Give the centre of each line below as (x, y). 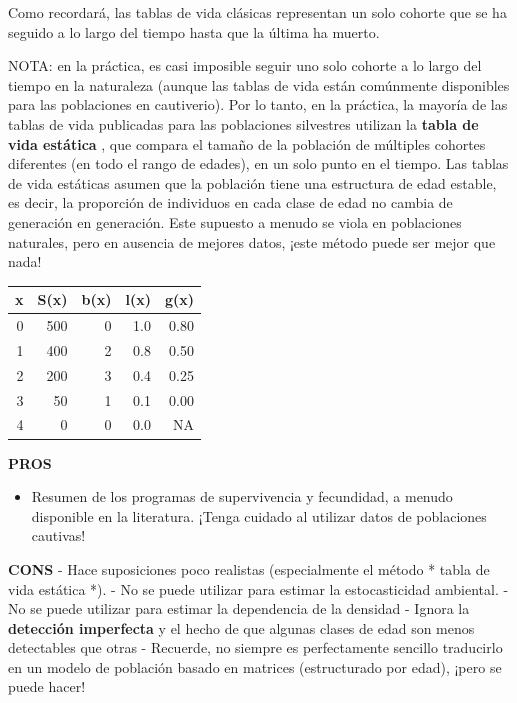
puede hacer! (47, 686)
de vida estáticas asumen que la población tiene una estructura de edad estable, (252, 182)
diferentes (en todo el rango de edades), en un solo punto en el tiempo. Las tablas (258, 163)
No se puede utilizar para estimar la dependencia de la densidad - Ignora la (239, 608)
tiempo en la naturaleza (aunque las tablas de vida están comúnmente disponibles (259, 84)
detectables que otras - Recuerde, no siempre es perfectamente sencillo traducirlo (255, 647)
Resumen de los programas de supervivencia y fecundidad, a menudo (242, 496)
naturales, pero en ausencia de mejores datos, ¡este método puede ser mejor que (252, 241)
